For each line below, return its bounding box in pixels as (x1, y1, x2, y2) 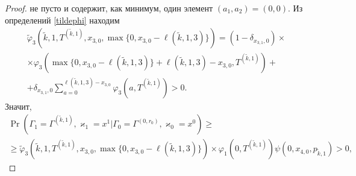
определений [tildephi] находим (5, 13, 120, 26)
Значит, (5, 99, 32, 112)
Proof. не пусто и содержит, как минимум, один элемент (5, 2, 213, 14)
